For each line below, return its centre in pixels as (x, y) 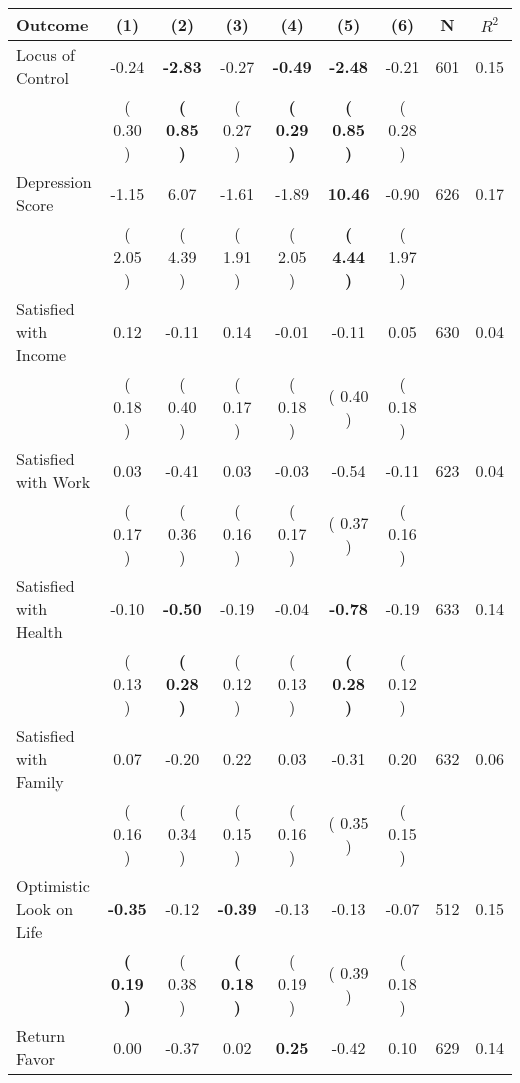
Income (41, 354)
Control (42, 77)
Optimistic (53, 885)
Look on (45, 908)
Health (39, 631)
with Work (53, 481)
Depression (54, 181)
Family (40, 781)
